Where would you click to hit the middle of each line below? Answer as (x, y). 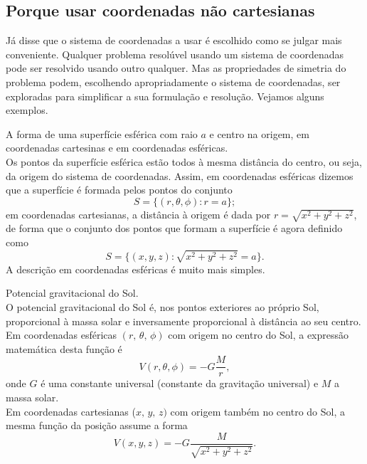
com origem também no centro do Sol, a (257, 411)
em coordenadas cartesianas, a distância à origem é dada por (138, 214)
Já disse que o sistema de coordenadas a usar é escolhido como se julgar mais (174, 40)
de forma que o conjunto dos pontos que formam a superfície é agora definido (174, 228)
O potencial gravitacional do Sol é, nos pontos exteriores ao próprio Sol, (163, 307)
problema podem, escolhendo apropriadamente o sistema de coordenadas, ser (173, 81)
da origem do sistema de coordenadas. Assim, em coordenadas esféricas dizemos (180, 175)
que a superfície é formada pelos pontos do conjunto (119, 190)
